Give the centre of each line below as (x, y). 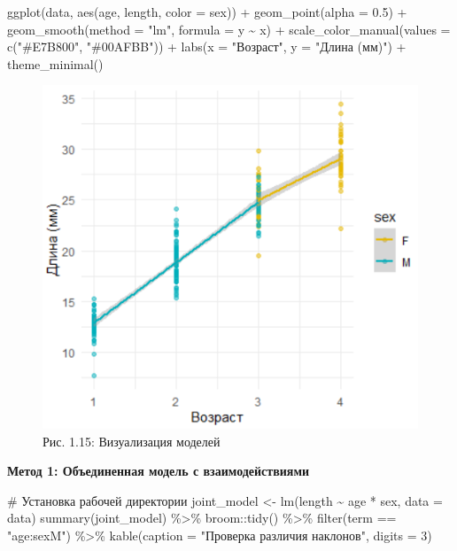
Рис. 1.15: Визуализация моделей (132, 441)
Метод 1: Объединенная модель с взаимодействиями (158, 471)
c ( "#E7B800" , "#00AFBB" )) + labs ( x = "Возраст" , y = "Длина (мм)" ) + (207, 47)
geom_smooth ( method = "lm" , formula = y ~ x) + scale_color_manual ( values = (229, 29)
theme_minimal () (55, 63)
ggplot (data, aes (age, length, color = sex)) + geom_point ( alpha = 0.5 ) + (207, 12)
